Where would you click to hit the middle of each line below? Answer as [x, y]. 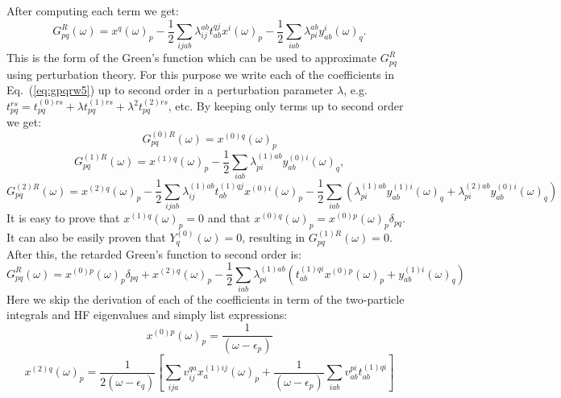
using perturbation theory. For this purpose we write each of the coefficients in [201, 74]
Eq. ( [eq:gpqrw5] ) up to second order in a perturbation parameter [170, 90]
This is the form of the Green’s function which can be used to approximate [192, 58]
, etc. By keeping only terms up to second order [286, 106]
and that [229, 218]
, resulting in [274, 237]
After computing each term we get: [93, 10]
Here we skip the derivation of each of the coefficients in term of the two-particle [206, 298]
